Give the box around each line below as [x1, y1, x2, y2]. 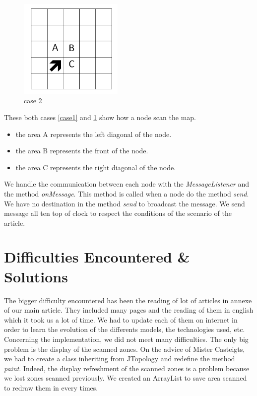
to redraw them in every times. [4, 382, 98, 393]
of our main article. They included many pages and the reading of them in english [4, 305, 254, 315]
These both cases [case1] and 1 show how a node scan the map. [4, 112, 196, 122]
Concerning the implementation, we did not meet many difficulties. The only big [4, 333, 249, 344]
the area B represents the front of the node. [15, 145, 148, 156]
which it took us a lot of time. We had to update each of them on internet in [4, 314, 238, 325]
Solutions [4, 266, 68, 286]
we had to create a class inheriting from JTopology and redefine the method [4, 353, 235, 364]
